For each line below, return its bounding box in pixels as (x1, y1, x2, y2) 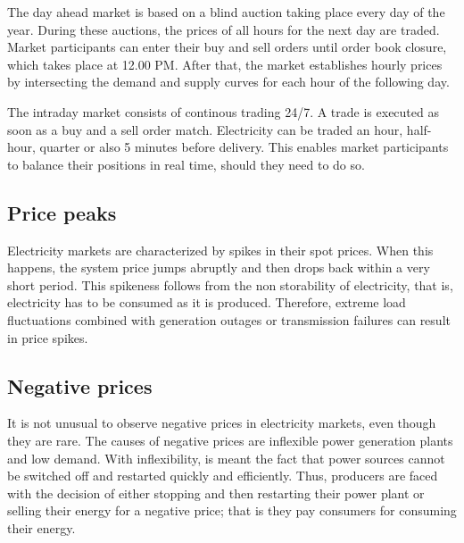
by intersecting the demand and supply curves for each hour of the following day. (7, 72, 450, 91)
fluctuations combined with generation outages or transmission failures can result (7, 310, 451, 329)
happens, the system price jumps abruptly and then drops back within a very (7, 258, 430, 277)
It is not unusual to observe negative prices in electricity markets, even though (7, 414, 436, 432)
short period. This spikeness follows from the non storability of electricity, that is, (7, 275, 453, 294)
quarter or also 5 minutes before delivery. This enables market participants (39, 138, 449, 156)
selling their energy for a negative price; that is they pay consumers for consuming (7, 501, 457, 520)
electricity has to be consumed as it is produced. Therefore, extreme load (7, 293, 406, 312)
